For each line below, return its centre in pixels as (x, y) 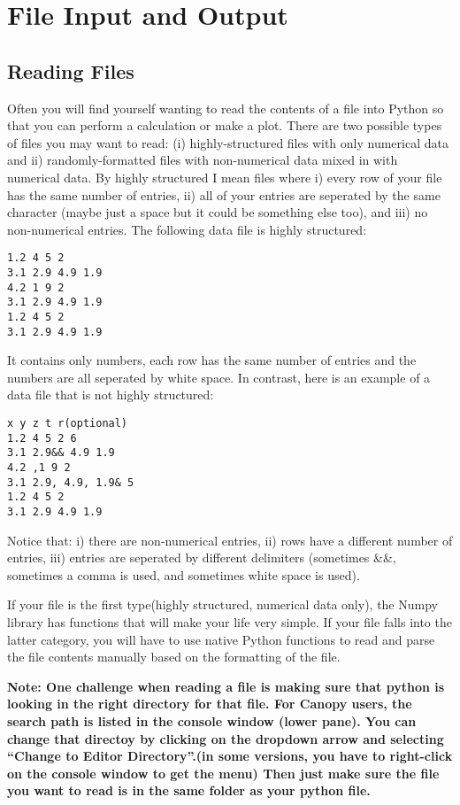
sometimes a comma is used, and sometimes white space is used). (184, 574)
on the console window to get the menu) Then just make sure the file (223, 773)
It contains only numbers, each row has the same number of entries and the (212, 360)
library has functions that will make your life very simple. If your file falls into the (230, 622)
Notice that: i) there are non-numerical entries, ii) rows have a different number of (230, 540)
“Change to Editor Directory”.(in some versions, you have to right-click (230, 756)
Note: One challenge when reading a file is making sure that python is (226, 686)
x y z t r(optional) (68, 424)
